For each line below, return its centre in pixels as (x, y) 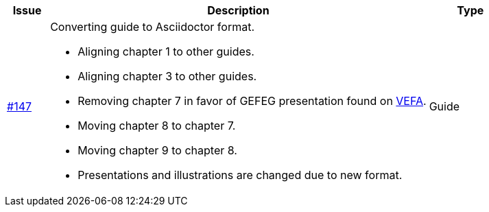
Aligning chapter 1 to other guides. (166, 51)
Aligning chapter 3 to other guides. (167, 76)
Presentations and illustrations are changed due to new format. (240, 175)
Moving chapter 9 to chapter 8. (157, 150)
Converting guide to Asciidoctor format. (153, 27)
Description (238, 10)
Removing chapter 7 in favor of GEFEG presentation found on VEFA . (252, 101)
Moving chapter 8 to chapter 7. (157, 126)
